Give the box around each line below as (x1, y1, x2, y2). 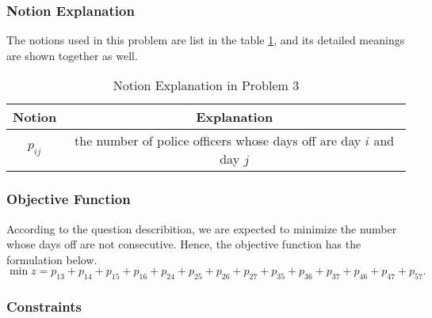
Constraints (6, 297, 82, 316)
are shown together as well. (6, 47, 138, 63)
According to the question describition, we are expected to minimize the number (6, 220, 397, 237)
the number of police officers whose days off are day (75, 131, 361, 150)
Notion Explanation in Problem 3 (113, 76, 300, 95)
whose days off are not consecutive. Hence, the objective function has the (6, 236, 361, 252)
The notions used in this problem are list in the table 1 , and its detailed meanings (6, 32, 405, 48)
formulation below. (6, 251, 97, 267)
